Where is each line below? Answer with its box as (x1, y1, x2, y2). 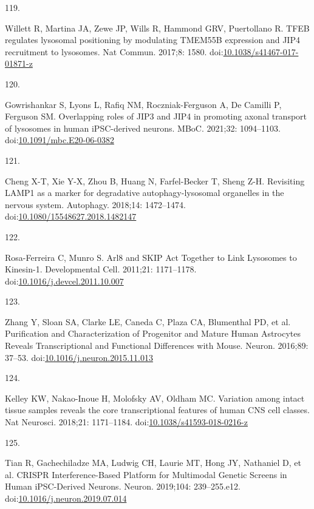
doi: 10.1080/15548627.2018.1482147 (5, 210, 137, 223)
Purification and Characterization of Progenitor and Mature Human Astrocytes (5, 327, 301, 340)
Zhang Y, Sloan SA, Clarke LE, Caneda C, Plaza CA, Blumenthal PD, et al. (5, 315, 291, 328)
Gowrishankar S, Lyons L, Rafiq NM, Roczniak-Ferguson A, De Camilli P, (5, 98, 282, 110)
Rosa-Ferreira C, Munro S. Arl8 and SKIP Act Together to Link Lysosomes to (5, 251, 297, 263)
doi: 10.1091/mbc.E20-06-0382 (5, 133, 114, 146)
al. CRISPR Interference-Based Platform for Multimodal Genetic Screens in (5, 468, 287, 480)
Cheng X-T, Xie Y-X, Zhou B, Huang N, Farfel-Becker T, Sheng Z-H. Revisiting (5, 174, 305, 187)
